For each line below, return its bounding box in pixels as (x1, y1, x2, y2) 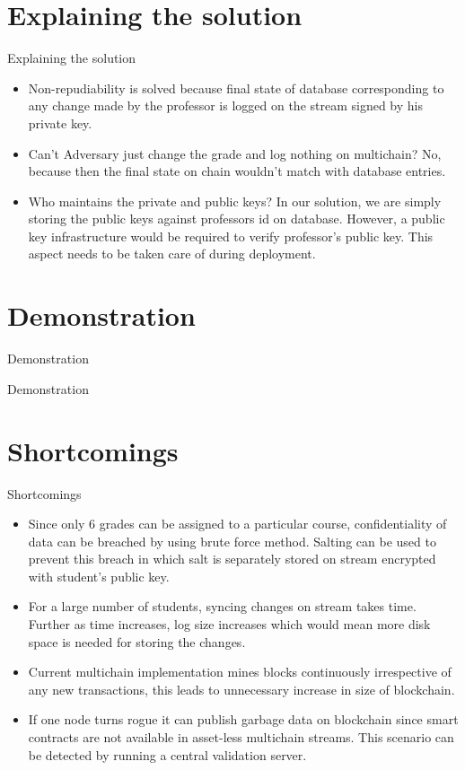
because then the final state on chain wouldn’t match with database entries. (28, 162, 446, 180)
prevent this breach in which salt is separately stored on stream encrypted (28, 549, 436, 568)
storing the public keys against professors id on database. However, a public (28, 209, 445, 228)
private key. (28, 113, 92, 132)
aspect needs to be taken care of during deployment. (28, 244, 316, 263)
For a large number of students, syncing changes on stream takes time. (28, 597, 417, 616)
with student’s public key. (28, 566, 170, 585)
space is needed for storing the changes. (28, 632, 246, 651)
